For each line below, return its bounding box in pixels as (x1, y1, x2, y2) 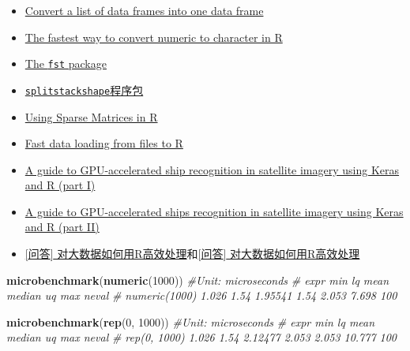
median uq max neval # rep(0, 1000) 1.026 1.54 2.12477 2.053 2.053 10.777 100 (6, 329, 397, 345)
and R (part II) (24, 218, 100, 235)
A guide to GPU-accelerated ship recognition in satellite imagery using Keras (24, 161, 400, 177)
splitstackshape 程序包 (24, 81, 144, 98)
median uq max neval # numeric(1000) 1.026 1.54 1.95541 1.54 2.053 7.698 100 (6, 287, 397, 304)
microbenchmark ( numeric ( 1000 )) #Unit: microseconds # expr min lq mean (6, 271, 389, 288)
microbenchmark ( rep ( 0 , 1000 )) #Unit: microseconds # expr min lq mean (6, 313, 375, 330)
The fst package (24, 55, 107, 72)
